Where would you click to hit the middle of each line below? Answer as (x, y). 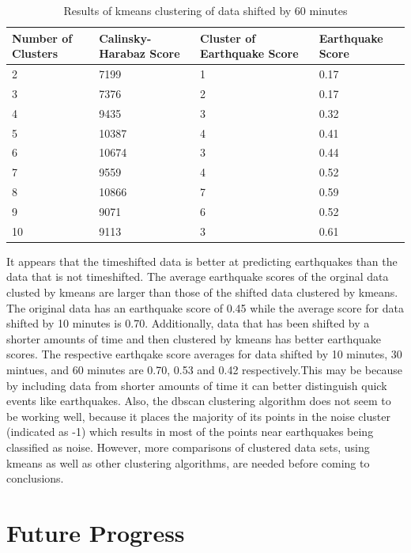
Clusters (35, 53)
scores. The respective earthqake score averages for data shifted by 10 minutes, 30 (204, 354)
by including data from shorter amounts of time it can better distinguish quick (197, 385)
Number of (42, 38)
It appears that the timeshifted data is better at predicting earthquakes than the (202, 261)
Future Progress (96, 532)
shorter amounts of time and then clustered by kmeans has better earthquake (194, 338)
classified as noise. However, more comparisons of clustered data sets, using (188, 447)
